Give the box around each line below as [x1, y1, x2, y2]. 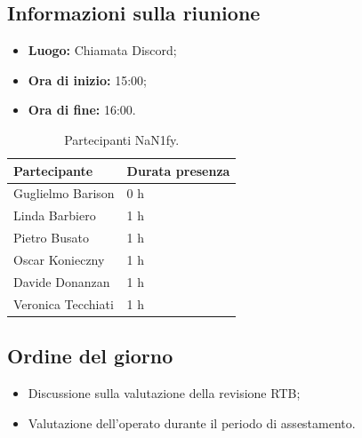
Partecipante [13, 161, 93, 179]
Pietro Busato [13, 228, 89, 247]
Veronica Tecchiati [13, 294, 114, 313]
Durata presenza [126, 161, 230, 179]
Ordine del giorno [7, 342, 173, 370]
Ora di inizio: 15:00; [28, 70, 147, 89]
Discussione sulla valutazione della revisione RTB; [28, 383, 301, 402]
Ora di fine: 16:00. [28, 100, 136, 119]
